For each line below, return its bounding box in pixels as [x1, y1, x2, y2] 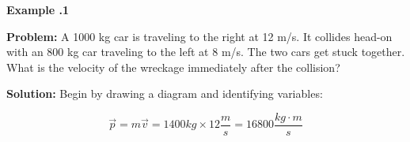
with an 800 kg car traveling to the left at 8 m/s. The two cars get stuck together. [6, 43, 405, 60]
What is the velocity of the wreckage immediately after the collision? [6, 58, 340, 75]
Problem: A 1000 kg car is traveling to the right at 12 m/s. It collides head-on [6, 28, 393, 44]
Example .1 [6, 2, 69, 17]
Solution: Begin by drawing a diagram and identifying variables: [6, 85, 323, 102]
